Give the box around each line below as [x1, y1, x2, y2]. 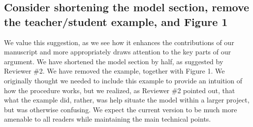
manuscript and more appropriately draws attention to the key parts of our [4, 47, 231, 57]
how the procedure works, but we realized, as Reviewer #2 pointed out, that [4, 85, 235, 95]
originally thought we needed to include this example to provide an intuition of [4, 75, 242, 85]
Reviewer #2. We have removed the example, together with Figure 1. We [4, 66, 225, 76]
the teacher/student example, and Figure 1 [4, 14, 228, 29]
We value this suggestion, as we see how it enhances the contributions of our [4, 37, 234, 47]
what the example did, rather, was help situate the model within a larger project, [4, 95, 250, 105]
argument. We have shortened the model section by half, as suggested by [4, 56, 223, 66]
